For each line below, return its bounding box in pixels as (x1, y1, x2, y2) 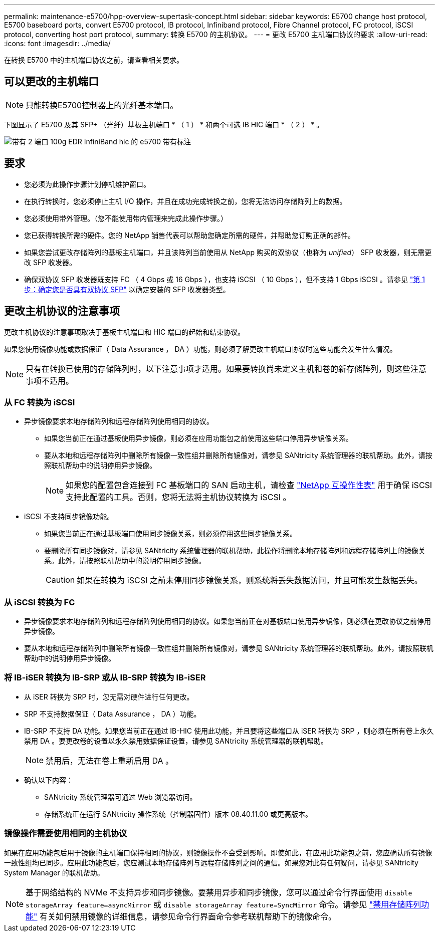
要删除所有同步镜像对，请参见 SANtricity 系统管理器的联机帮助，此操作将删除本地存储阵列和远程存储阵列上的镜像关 (44, 546, 425, 555)
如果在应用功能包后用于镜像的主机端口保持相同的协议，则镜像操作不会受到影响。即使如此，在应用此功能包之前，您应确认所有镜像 (4, 848, 432, 857)
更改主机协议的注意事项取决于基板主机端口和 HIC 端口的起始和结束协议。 (4, 327, 245, 336)
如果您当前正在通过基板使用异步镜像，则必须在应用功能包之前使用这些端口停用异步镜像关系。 (44, 434, 353, 443)
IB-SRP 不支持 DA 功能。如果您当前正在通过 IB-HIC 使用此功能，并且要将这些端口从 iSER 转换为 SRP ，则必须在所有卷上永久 (24, 726, 434, 735)
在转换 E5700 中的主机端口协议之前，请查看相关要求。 (4, 56, 183, 64)
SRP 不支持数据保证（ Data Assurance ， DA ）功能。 (24, 709, 201, 718)
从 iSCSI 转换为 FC (4, 597, 75, 607)
